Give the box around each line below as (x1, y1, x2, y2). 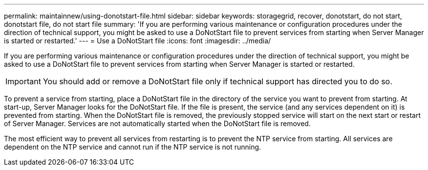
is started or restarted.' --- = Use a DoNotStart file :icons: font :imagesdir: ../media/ (4, 37, 271, 45)
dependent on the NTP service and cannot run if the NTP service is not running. (4, 143, 261, 151)
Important (5, 76, 41, 86)
